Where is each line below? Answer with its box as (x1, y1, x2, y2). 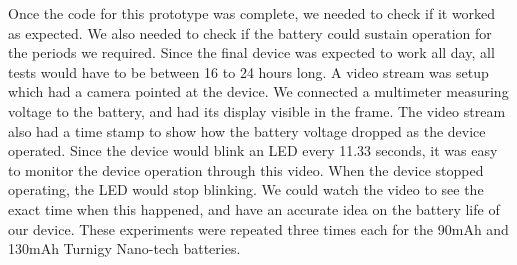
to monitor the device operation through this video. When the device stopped (8, 159, 484, 180)
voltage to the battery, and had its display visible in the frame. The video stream (8, 100, 506, 121)
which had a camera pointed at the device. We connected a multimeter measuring (8, 81, 509, 102)
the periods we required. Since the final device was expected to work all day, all (8, 42, 495, 63)
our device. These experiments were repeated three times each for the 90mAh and (8, 218, 509, 239)
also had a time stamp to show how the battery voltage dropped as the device (8, 120, 486, 141)
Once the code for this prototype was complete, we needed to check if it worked (8, 3, 496, 23)
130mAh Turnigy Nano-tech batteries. (8, 238, 241, 259)
